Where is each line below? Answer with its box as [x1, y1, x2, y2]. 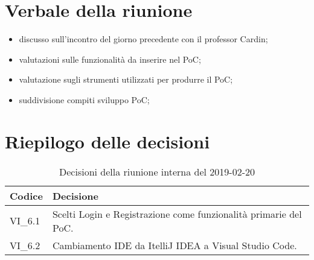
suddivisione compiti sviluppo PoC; [19, 93, 150, 106]
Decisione [52, 188, 99, 203]
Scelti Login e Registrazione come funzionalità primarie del [52, 206, 302, 221]
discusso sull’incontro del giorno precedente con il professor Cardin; [19, 33, 268, 45]
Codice [10, 188, 43, 203]
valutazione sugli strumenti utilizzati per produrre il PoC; [19, 73, 233, 86]
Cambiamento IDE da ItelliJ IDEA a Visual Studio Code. [52, 238, 297, 252]
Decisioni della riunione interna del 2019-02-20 [59, 164, 255, 179]
